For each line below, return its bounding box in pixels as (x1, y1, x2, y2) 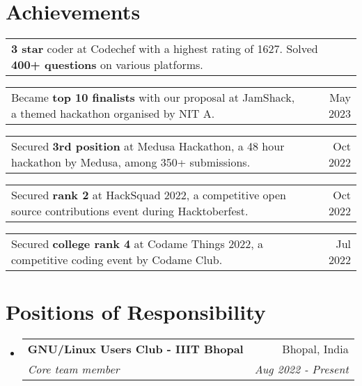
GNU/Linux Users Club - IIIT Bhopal (27, 341, 244, 357)
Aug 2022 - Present (254, 361, 349, 378)
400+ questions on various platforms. (11, 56, 203, 73)
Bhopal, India (282, 341, 349, 357)
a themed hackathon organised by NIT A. (11, 105, 215, 122)
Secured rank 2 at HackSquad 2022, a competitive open (11, 187, 286, 203)
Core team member (27, 361, 120, 378)
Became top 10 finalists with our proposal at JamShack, (11, 89, 295, 106)
